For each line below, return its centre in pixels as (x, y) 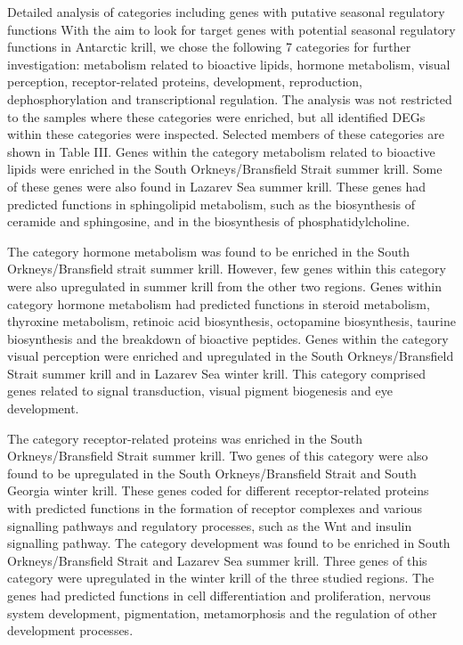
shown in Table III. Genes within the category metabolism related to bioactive (221, 151)
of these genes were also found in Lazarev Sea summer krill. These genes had (217, 186)
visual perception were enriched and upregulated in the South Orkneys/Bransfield (231, 356)
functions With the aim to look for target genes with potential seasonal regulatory (231, 29)
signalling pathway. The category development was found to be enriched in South (229, 543)
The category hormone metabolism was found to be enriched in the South (209, 251)
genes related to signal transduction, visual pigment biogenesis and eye (200, 391)
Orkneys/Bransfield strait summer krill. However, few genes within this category (227, 269)
